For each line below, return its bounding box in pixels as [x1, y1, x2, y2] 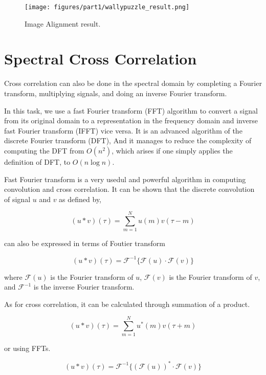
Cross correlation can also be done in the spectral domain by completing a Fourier [4, 78, 262, 89]
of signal [4, 193, 31, 204]
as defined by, [59, 193, 102, 204]
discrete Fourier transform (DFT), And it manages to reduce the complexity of [4, 135, 252, 146]
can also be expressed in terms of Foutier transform [4, 238, 165, 249]
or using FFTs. [4, 343, 51, 354]
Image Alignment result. [25, 18, 101, 29]
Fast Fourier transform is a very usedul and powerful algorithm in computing [4, 173, 246, 184]
